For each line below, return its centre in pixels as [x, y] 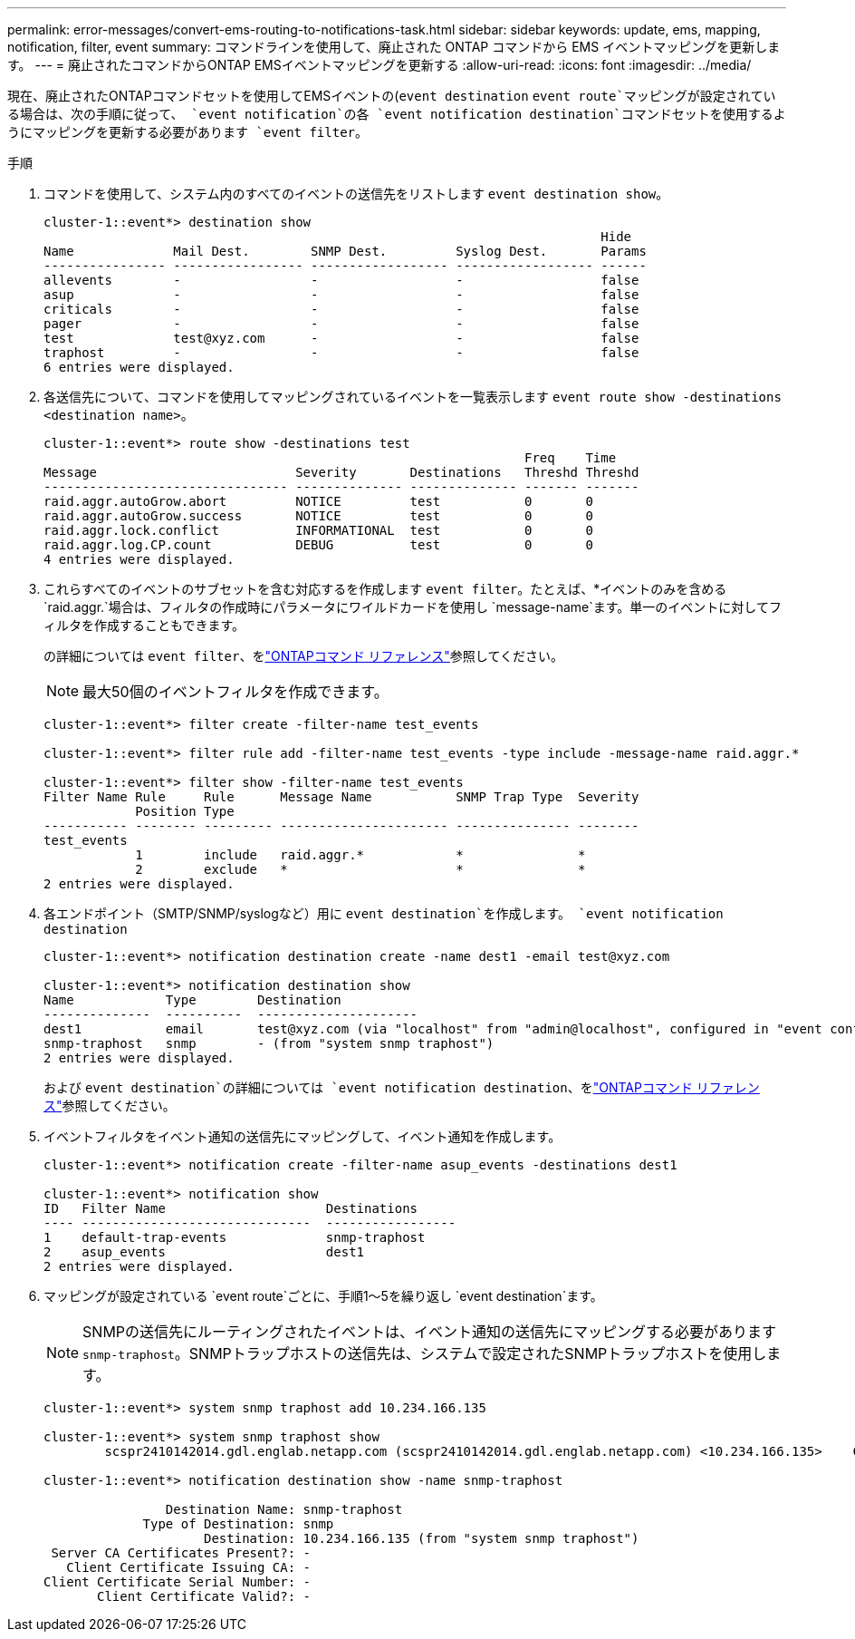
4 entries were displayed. [139, 559]
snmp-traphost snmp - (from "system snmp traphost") [269, 1043]
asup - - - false [341, 295]
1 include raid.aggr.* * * [360, 855]
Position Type [185, 811]
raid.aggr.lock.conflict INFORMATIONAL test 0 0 [318, 530]
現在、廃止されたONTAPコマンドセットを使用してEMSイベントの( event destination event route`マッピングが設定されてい [392, 96]
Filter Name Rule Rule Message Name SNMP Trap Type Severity [341, 797]
